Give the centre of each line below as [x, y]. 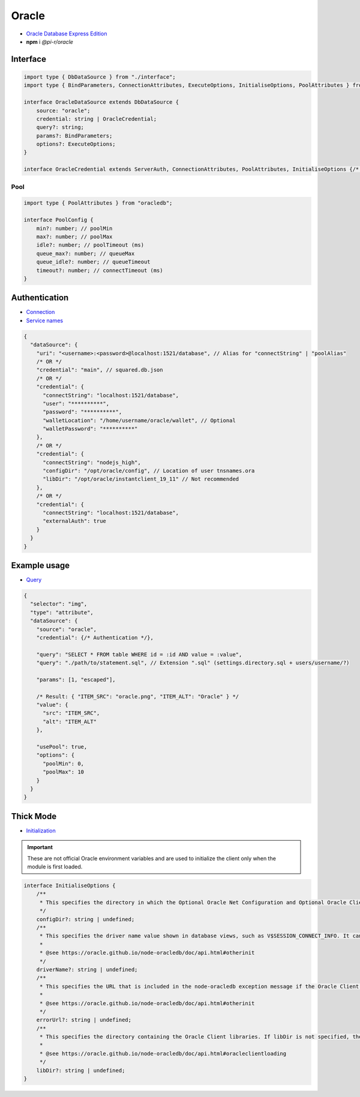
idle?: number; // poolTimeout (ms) [90, 245]
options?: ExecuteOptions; [76, 144]
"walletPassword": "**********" [90, 429]
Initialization [41, 831]
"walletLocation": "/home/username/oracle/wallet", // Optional [139, 420]
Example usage [40, 565]
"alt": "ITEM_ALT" [70, 721]
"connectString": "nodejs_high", [92, 462]
